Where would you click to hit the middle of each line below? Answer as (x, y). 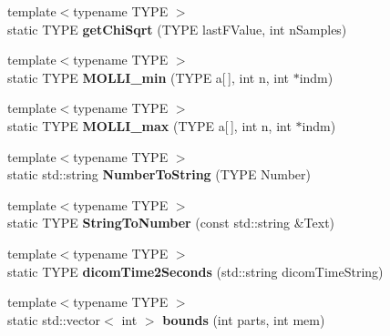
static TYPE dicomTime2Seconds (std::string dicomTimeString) (195, 271)
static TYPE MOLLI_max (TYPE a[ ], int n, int (149, 125)
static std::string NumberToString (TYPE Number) (159, 174)
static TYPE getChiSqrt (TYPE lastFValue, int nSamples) (177, 29)
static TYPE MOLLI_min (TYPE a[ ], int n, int (148, 77)
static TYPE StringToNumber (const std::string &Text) (171, 223)
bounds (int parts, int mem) (244, 319)
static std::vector (54, 319)
